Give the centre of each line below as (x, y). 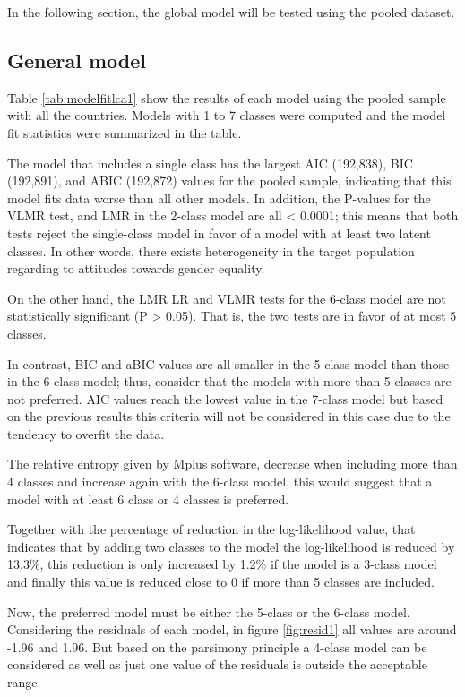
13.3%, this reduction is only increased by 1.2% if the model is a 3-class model (222, 564)
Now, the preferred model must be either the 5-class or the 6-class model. (209, 611)
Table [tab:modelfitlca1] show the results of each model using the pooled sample (227, 97)
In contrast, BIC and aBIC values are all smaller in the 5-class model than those (228, 363)
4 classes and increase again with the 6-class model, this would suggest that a (220, 482)
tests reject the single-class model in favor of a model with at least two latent (219, 232)
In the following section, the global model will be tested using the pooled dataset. (231, 12)
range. (24, 682)
